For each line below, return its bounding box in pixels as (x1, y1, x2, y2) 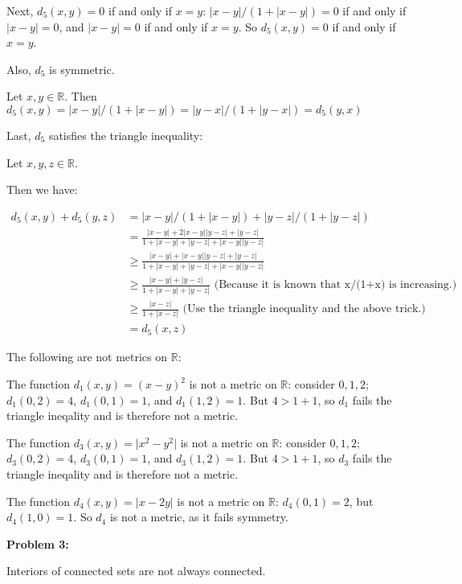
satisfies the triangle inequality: (48, 126, 203, 143)
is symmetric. (49, 60, 115, 77)
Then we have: (6, 181, 78, 198)
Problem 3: (6, 535, 69, 552)
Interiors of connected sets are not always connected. (6, 562, 266, 579)
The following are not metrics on (6, 348, 168, 365)
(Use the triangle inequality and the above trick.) (182, 303, 426, 315)
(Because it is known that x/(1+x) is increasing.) (214, 279, 457, 291)
